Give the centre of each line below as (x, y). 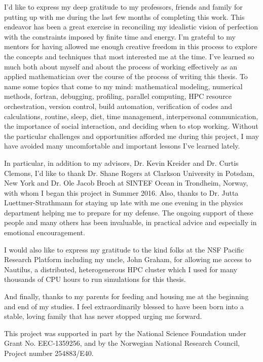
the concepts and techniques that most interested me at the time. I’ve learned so (129, 56)
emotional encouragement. (45, 232)
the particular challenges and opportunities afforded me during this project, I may (131, 136)
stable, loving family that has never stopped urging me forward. (103, 316)
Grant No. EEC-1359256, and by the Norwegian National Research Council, (122, 343)
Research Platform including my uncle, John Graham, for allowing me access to (128, 259)
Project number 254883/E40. (49, 353)
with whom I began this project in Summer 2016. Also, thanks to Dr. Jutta (121, 192)
